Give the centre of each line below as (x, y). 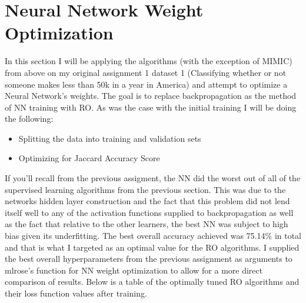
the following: (29, 119)
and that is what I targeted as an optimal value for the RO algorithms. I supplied (152, 247)
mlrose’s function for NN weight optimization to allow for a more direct (134, 270)
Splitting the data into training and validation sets (110, 138)
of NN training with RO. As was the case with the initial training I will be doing (151, 107)
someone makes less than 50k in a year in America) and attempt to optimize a (146, 84)
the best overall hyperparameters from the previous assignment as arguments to (149, 259)
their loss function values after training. (76, 293)
